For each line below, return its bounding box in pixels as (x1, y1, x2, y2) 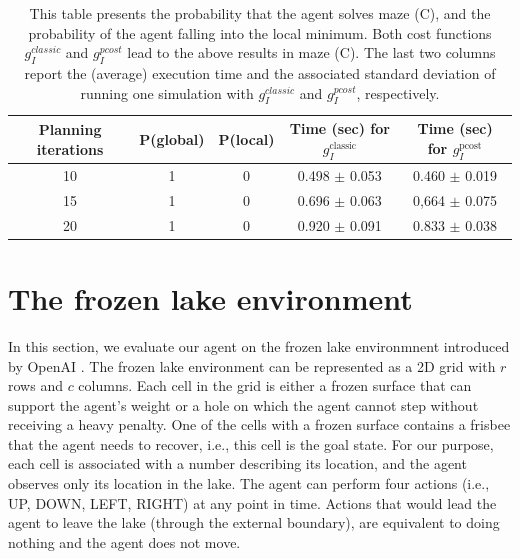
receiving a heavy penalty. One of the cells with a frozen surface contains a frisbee (8, 414, 511, 435)
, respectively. (356, 82, 440, 103)
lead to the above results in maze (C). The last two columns (127, 42, 496, 63)
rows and (8, 375, 63, 396)
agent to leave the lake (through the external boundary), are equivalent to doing (8, 512, 500, 533)
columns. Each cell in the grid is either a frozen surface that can (78, 375, 472, 396)
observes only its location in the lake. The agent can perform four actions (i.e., (8, 473, 490, 494)
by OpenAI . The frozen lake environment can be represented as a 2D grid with (8, 355, 496, 376)
